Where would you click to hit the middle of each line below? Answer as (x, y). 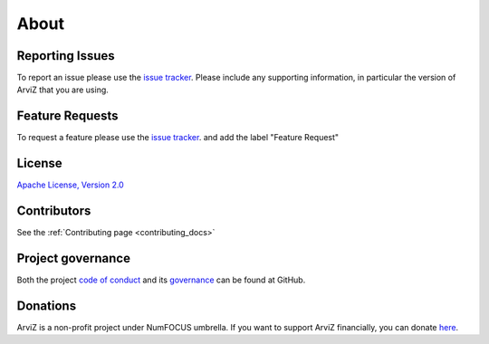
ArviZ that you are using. (62, 90)
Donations (47, 306)
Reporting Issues (66, 56)
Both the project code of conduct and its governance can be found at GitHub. (161, 280)
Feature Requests (67, 116)
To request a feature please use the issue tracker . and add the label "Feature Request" (178, 138)
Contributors (54, 211)
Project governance (74, 258)
